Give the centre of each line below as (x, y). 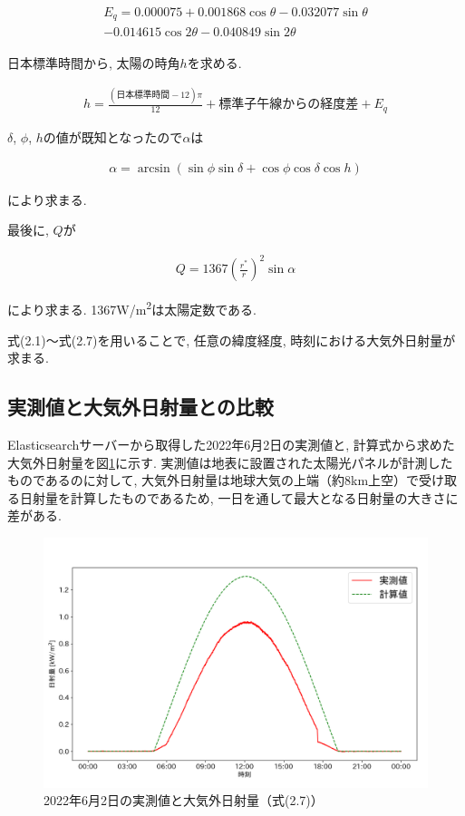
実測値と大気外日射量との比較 (140, 407)
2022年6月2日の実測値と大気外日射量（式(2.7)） (184, 800)
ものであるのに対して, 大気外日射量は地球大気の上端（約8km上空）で (213, 480)
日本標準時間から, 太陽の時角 (94, 62)
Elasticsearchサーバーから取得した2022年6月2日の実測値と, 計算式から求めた (231, 444)
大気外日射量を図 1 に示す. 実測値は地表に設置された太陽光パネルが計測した (230, 462)
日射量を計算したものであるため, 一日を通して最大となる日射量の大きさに (239, 497)
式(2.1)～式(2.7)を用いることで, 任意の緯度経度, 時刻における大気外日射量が (232, 340)
